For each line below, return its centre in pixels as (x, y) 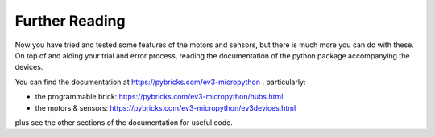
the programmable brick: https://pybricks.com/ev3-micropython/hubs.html (159, 97)
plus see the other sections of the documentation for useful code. (124, 122)
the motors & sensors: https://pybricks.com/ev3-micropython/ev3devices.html (166, 107)
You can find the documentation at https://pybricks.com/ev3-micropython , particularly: (160, 82)
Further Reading (70, 21)
